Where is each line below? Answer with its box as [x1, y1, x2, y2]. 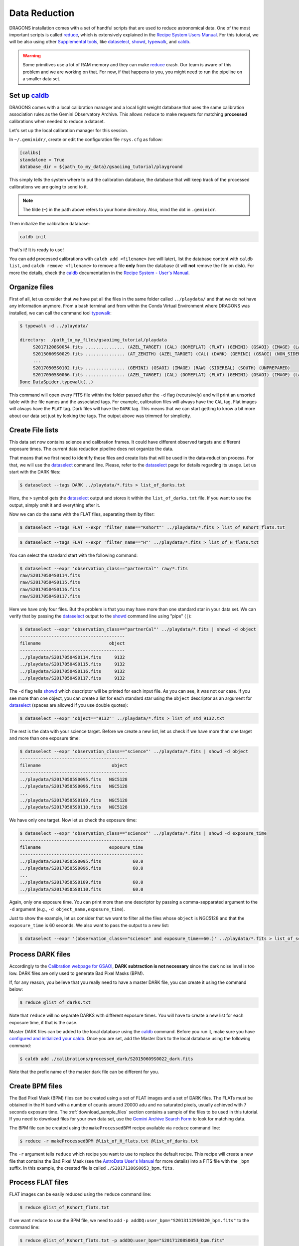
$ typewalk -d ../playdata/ [19, 323, 88, 329]
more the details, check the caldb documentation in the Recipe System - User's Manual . [9, 270, 190, 276]
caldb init [19, 234, 46, 239]
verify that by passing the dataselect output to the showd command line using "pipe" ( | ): [9, 613, 192, 619]
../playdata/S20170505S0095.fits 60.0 [19, 858, 144, 864]
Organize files [9, 283, 54, 291]
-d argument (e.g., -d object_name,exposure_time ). [9, 906, 125, 912]
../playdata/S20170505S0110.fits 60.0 [19, 886, 144, 892]
